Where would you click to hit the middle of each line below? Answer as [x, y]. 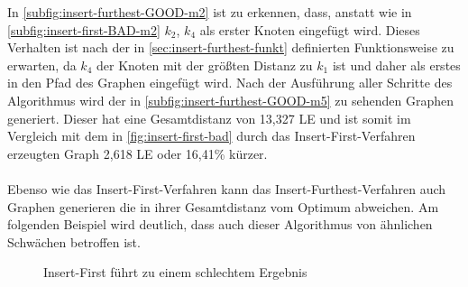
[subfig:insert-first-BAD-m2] [84, 29]
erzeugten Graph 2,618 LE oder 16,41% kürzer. [138, 153]
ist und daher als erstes [396, 65]
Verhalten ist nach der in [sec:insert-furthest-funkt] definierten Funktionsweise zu [231, 47]
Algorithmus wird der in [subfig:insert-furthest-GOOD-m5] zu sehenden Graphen [230, 100]
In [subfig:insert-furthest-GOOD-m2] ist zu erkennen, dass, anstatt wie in [210, 12]
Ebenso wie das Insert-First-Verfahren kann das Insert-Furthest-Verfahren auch [227, 188]
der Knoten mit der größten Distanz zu [205, 65]
